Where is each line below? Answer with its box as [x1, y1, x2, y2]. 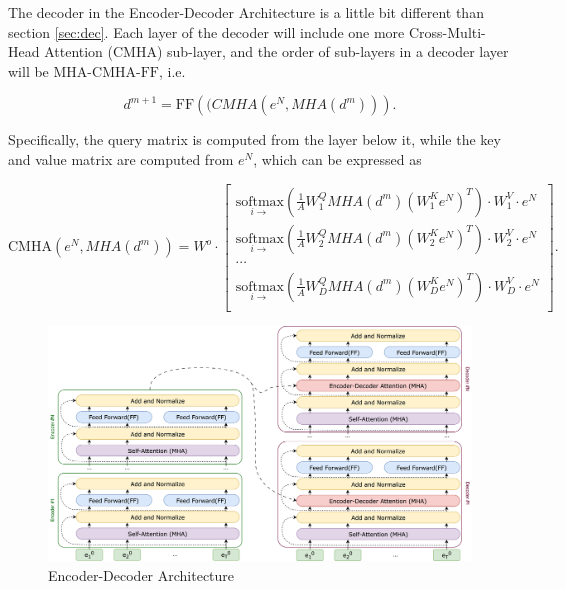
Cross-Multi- [408, 21, 486, 42]
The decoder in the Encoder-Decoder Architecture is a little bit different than [8, 2, 484, 22]
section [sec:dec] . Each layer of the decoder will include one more [8, 21, 405, 42]
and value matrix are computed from [8, 148, 234, 169]
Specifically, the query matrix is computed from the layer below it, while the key [8, 129, 501, 150]
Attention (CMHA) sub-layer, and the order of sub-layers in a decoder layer [44, 41, 509, 62]
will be [8, 60, 49, 81]
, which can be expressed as [253, 148, 422, 169]
